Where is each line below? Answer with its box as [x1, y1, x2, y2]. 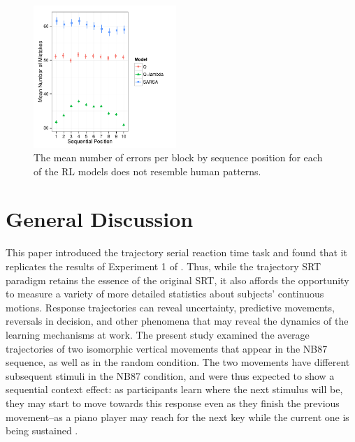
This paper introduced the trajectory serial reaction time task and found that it [6, 245, 347, 260]
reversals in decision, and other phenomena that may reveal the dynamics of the [6, 314, 349, 328]
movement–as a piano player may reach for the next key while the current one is [6, 409, 349, 424]
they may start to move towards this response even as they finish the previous [6, 395, 340, 410]
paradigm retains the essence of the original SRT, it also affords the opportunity [6, 272, 349, 287]
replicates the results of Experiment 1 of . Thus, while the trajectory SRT [6, 259, 321, 274]
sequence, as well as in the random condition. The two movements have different [6, 355, 350, 369]
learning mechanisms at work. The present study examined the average [6, 327, 310, 341]
